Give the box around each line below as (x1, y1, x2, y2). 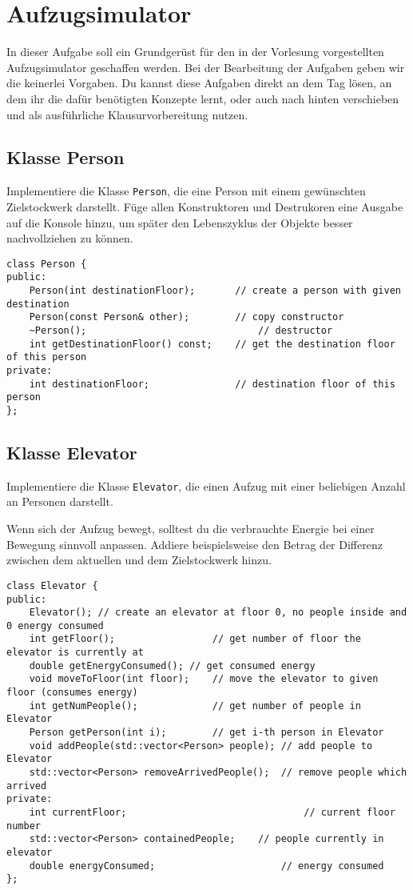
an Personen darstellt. (6, 493, 113, 510)
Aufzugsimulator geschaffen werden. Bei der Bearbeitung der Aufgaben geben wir (6, 58, 405, 75)
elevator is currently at (6, 647, 144, 659)
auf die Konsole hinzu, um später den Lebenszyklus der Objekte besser (6, 214, 353, 231)
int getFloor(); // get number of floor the (29, 633, 361, 645)
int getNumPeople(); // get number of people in (29, 700, 361, 712)
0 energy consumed (6, 619, 104, 631)
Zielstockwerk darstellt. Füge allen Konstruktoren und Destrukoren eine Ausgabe (6, 198, 403, 214)
